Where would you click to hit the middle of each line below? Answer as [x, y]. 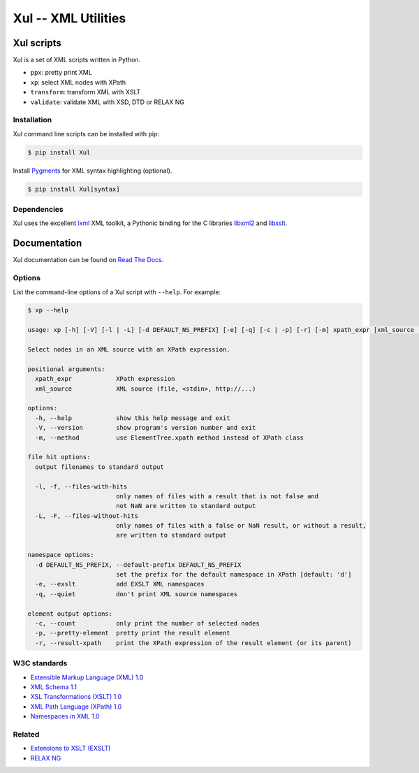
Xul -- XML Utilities [69, 18]
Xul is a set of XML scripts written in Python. [77, 60]
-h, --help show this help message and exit [133, 418]
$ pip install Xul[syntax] [74, 189]
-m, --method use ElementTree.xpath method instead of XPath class [169, 438]
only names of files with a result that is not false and [217, 496]
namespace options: [61, 555]
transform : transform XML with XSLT [86, 92]
